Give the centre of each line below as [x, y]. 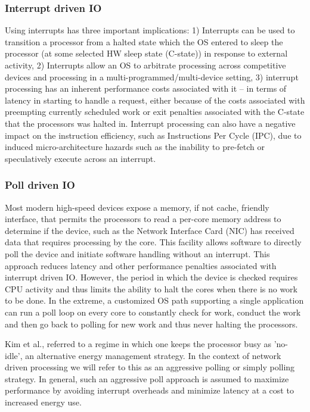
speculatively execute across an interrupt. [80, 158]
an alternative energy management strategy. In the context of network [153, 355]
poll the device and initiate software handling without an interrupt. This [137, 253]
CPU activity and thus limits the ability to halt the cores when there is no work [151, 288]
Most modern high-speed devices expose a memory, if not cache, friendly [137, 207]
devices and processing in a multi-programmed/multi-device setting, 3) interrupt [152, 77]
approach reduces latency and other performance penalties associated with [141, 265]
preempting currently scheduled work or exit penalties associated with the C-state [155, 112]
